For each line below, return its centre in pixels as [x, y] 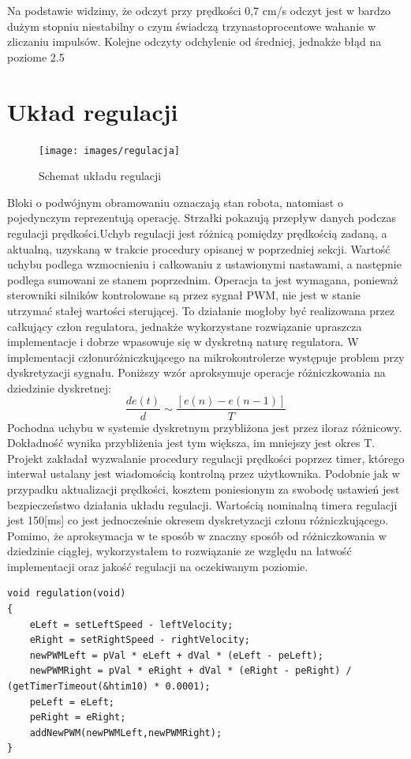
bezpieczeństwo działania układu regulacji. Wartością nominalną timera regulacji [202, 504]
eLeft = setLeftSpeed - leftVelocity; [131, 624]
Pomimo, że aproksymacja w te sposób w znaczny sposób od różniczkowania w [197, 535]
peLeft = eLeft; [72, 702]
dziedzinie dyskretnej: [59, 387]
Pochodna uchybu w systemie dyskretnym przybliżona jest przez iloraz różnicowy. [205, 427]
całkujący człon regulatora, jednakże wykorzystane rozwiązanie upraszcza [185, 326]
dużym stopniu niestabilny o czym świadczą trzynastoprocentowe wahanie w [192, 26]
